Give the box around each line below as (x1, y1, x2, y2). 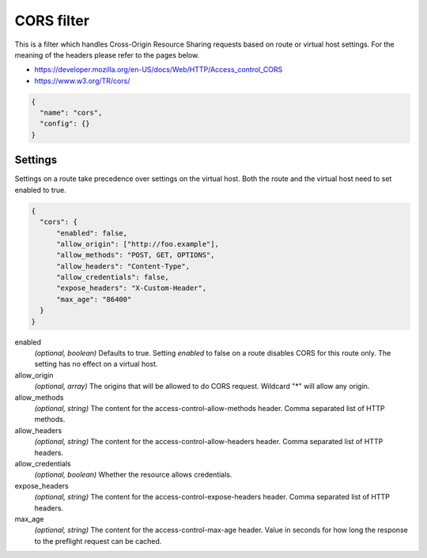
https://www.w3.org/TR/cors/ (34, 76, 130, 85)
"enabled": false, (56, 228, 128, 237)
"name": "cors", (40, 108, 103, 118)
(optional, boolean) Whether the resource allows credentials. (34, 470, 232, 480)
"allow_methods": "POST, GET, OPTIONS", (56, 251, 215, 260)
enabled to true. (14, 185, 67, 194)
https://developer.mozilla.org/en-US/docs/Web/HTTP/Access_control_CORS (34, 65, 283, 74)
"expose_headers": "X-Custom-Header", (56, 284, 207, 292)
